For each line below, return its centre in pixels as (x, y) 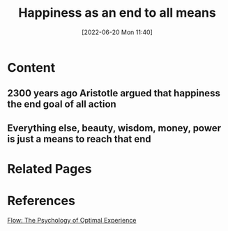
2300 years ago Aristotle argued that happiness (114, 93)
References (41, 201)
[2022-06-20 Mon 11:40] (117, 32)
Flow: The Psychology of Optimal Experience (72, 220)
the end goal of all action (62, 104)
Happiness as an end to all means (117, 13)
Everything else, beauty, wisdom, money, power (114, 128)
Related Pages (50, 169)
